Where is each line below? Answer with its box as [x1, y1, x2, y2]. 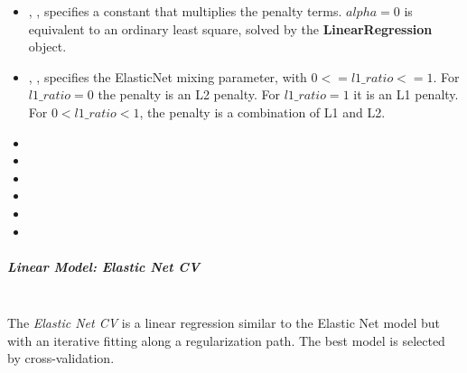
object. [28, 37, 67, 56]
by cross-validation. [7, 349, 115, 368]
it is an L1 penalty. [353, 85, 459, 104]
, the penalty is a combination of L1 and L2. [139, 102, 386, 121]
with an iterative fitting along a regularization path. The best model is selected [7, 331, 445, 350]
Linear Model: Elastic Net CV [7, 256, 201, 275]
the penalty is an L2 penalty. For [98, 85, 280, 104]
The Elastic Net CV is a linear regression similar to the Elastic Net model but [7, 313, 441, 332]
